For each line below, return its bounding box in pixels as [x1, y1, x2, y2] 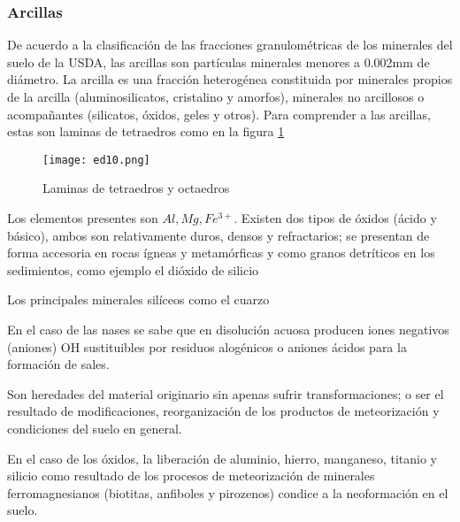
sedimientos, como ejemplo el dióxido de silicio [7, 260, 259, 279]
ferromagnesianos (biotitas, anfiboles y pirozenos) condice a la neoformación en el [7, 483, 448, 502]
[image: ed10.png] [42, 153, 150, 166]
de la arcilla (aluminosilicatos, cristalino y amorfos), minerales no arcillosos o [7, 88, 425, 105]
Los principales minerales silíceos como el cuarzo [7, 290, 270, 309]
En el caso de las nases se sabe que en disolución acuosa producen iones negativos [7, 320, 449, 338]
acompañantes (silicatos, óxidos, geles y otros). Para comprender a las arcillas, [7, 104, 431, 123]
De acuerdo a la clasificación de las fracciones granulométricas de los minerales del [7, 35, 453, 54]
